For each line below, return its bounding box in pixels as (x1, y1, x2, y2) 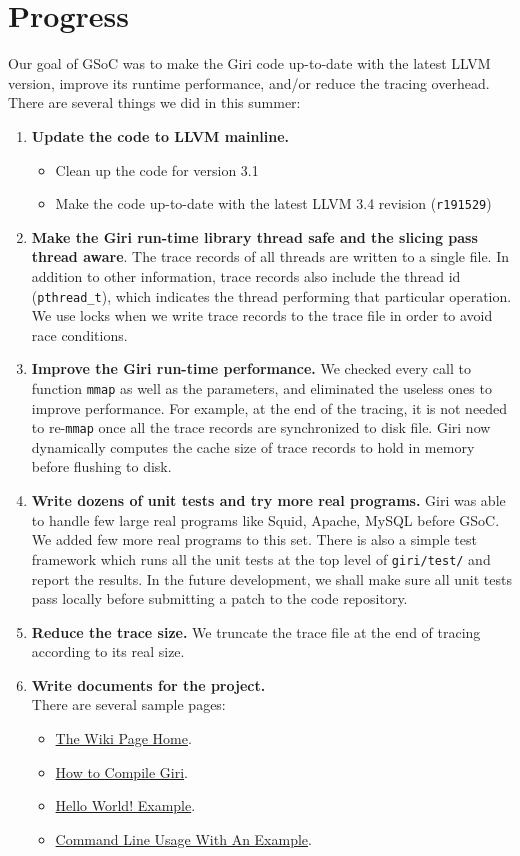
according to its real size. (31, 641, 185, 662)
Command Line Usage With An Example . (55, 828, 312, 849)
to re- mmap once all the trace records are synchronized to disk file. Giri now (31, 417, 491, 438)
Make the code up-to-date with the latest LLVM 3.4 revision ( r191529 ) (55, 193, 492, 214)
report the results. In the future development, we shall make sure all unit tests (31, 568, 512, 589)
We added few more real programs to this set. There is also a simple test (31, 529, 477, 550)
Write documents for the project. (31, 674, 266, 695)
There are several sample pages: (31, 694, 226, 715)
